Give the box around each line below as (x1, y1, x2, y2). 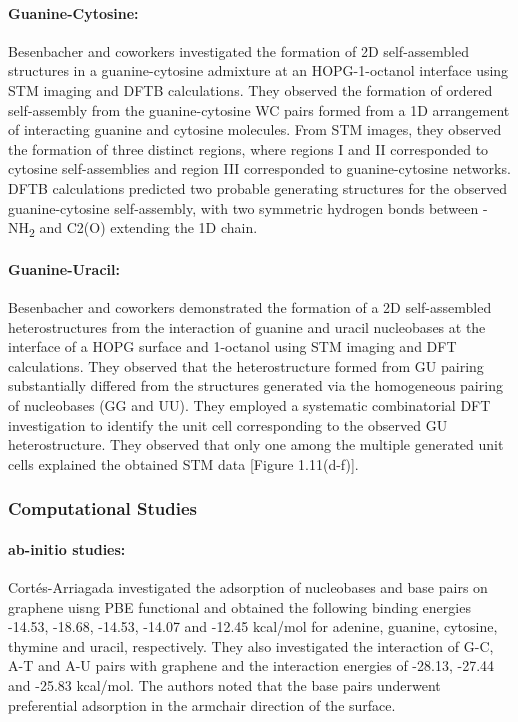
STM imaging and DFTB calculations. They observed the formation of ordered (8, 79, 493, 100)
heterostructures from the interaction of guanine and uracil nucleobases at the (8, 316, 486, 337)
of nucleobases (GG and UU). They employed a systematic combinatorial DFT (8, 395, 491, 416)
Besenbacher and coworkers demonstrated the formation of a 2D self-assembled (8, 297, 492, 318)
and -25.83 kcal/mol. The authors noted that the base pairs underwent (8, 675, 441, 696)
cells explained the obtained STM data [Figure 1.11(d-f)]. (8, 453, 359, 474)
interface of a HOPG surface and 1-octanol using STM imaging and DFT (8, 336, 457, 357)
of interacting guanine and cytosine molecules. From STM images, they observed (8, 119, 502, 140)
